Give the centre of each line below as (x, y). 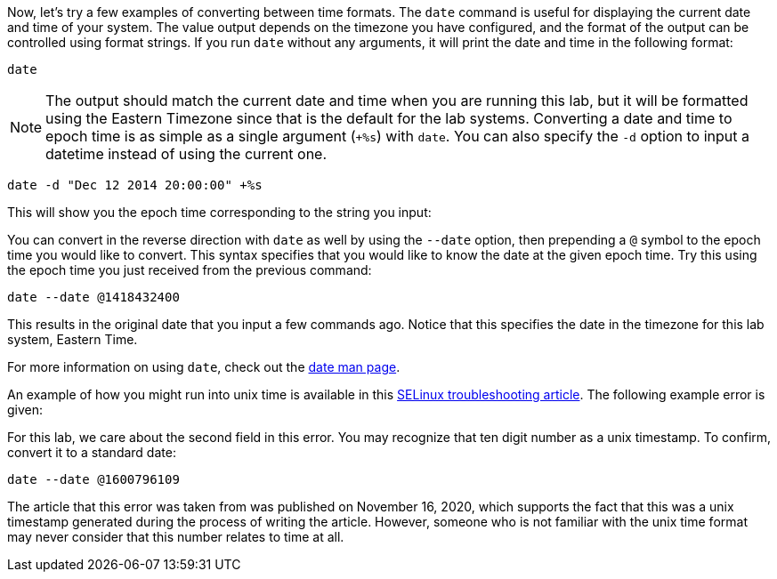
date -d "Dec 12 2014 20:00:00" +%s (135, 185)
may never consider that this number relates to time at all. (176, 537)
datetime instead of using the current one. (186, 154)
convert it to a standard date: (92, 452)
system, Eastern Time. (73, 339)
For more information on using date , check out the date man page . (204, 367)
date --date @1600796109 (93, 479)
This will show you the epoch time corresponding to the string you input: (219, 212)
